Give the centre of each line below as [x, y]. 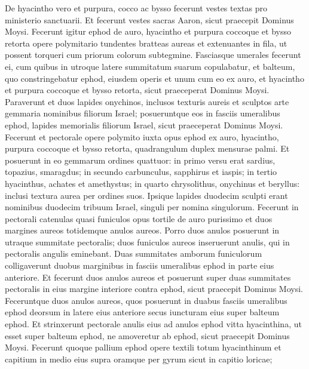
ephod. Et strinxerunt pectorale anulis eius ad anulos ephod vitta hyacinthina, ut [153, 324]
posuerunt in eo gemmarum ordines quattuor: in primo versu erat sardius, [140, 160]
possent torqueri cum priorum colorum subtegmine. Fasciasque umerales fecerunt [153, 55]
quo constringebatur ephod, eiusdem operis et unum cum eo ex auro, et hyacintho [154, 78]
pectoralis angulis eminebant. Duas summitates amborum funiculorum [134, 253]
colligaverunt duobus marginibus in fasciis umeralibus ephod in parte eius [140, 265]
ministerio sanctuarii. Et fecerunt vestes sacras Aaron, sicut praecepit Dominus [149, 19]
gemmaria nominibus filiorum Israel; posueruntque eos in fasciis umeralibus [143, 113]
